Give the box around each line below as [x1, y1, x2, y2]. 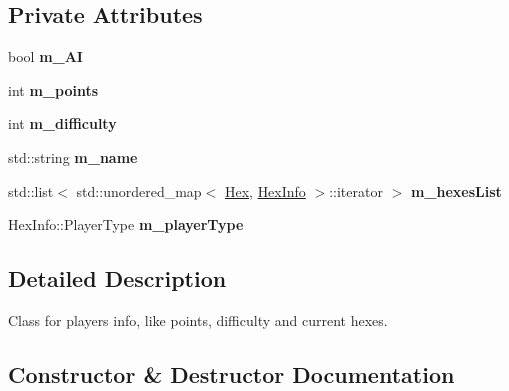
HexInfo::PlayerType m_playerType [8, 214, 244, 235]
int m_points [8, 79, 99, 100]
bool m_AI [8, 46, 83, 67]
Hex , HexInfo [224, 180, 306, 201]
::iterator [329, 180, 383, 201]
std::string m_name [8, 146, 138, 167]
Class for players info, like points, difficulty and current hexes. [8, 309, 388, 330]
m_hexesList [410, 180, 502, 201]
